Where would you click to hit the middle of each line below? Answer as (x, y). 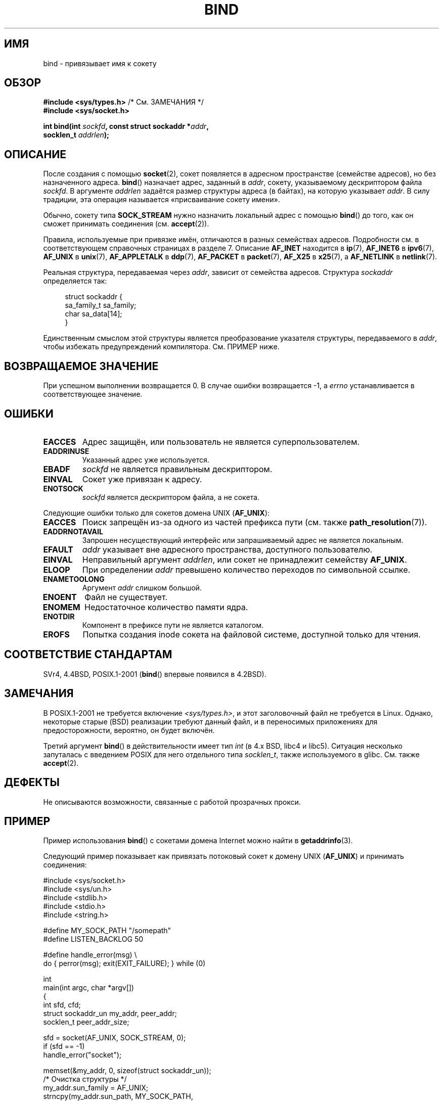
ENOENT (60, 597)
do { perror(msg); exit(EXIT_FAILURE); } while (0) (124, 964)
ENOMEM (61, 607)
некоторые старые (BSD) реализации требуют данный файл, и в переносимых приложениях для (210, 721)
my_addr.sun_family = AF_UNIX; (96, 1088)
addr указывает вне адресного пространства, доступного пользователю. (227, 549)
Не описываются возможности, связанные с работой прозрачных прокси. (172, 802)
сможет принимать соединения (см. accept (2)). (126, 224)
